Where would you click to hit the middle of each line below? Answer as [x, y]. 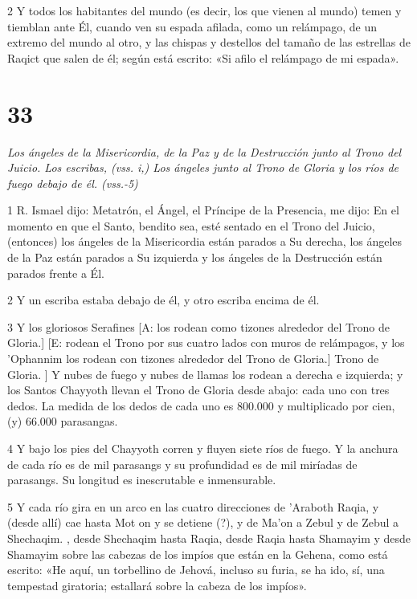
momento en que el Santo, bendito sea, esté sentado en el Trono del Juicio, [191, 225]
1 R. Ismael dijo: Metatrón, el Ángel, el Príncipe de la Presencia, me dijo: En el [203, 210]
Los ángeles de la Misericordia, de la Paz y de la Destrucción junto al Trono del [204, 151]
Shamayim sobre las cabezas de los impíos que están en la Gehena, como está [198, 554]
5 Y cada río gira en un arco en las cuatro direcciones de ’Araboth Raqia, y [193, 506]
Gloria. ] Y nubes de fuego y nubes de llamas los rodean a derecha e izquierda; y [205, 374]
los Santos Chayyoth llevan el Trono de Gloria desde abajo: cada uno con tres [198, 390]
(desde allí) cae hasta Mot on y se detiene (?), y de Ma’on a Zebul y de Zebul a [203, 522]
